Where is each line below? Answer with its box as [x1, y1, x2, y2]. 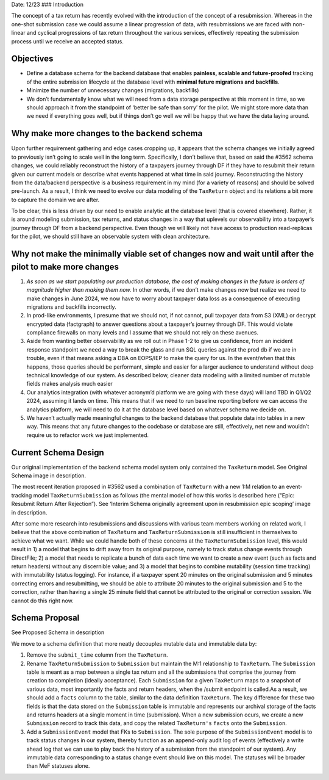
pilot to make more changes [11, 261, 119, 272]
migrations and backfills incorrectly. [26, 303, 116, 311]
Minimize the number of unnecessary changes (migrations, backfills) [26, 87, 199, 94]
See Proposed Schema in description [11, 629, 105, 636]
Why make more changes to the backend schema [11, 128, 203, 139]
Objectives [11, 54, 54, 64]
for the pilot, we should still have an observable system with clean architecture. [11, 233, 210, 240]
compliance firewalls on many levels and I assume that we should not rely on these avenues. [26, 329, 259, 336]
